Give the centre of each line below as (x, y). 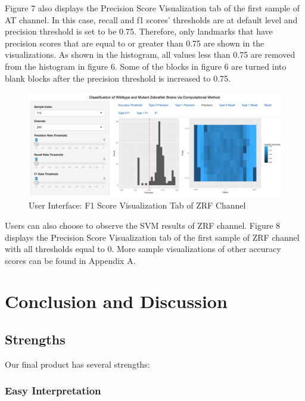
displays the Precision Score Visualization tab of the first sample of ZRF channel (152, 237)
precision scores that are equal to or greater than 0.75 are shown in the (135, 43)
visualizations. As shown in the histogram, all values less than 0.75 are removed (150, 55)
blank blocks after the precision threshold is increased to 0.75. (118, 78)
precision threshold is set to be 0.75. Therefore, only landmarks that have (139, 31)
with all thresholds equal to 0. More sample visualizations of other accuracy (143, 249)
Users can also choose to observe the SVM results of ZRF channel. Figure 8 (143, 225)
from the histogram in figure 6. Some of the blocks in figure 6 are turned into (146, 66)
